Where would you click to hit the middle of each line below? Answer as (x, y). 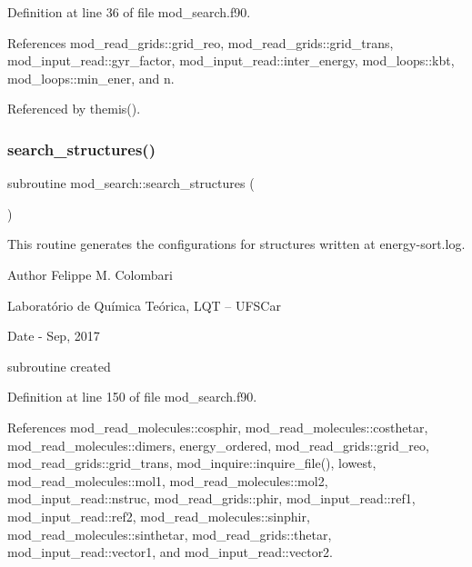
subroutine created (59, 366)
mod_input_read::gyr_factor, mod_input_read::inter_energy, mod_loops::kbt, (231, 60)
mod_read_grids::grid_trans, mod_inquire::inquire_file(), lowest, (192, 463)
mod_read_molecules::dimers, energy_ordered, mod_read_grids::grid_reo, (218, 445)
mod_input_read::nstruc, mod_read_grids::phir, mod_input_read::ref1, (211, 498)
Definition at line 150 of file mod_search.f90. (132, 397)
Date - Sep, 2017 (54, 336)
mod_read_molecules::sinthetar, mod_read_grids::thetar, (170, 534)
